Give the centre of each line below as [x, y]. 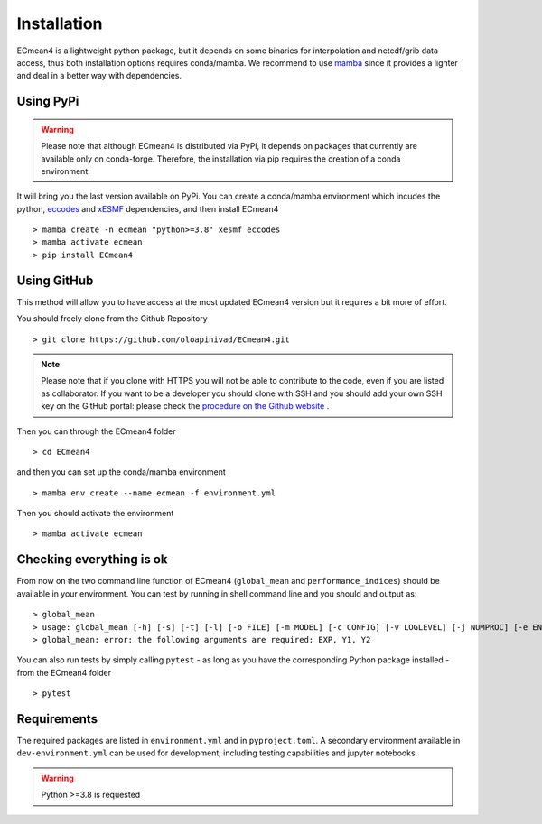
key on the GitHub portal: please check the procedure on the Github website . [185, 406]
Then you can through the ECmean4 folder [96, 431]
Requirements [57, 719]
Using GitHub [55, 280]
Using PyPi [48, 102]
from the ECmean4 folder [64, 672]
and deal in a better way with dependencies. [99, 76]
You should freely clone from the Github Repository [112, 319]
